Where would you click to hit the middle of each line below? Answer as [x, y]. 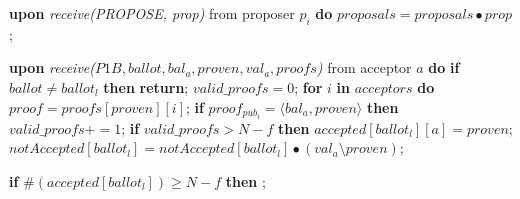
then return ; [146, 86]
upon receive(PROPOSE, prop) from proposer [152, 13]
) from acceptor [364, 67]
